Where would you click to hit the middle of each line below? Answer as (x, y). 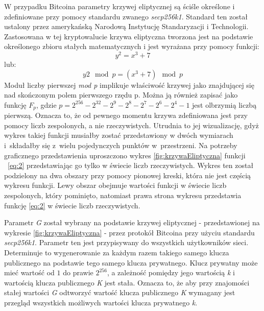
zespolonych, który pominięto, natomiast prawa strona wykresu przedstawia (123, 195)
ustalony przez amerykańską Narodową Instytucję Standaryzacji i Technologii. (126, 26)
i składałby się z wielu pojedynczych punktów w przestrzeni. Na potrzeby (121, 145)
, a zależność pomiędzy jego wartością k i (171, 272)
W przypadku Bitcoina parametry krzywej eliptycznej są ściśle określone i (119, 6)
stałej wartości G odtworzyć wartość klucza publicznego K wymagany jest (120, 292)
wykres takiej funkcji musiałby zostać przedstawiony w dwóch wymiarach (119, 135)
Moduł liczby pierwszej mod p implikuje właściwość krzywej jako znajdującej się (129, 85)
